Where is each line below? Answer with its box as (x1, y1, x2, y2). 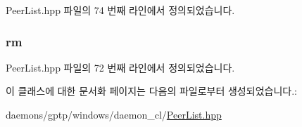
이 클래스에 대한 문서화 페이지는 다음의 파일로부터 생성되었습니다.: (6, 83, 297, 98)
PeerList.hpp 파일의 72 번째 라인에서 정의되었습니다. (6, 60, 235, 74)
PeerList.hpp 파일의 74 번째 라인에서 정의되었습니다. (6, 3, 235, 17)
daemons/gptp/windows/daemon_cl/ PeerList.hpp (6, 107, 222, 121)
